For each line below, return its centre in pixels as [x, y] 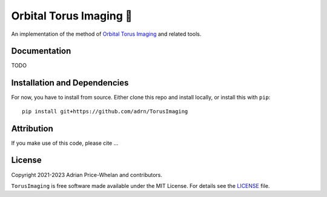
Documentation [41, 51]
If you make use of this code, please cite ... [65, 143]
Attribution [32, 128]
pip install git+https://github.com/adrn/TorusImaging [105, 111]
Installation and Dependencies [70, 83]
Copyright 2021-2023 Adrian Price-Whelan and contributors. [87, 175]
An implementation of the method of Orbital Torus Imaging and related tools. [106, 34]
